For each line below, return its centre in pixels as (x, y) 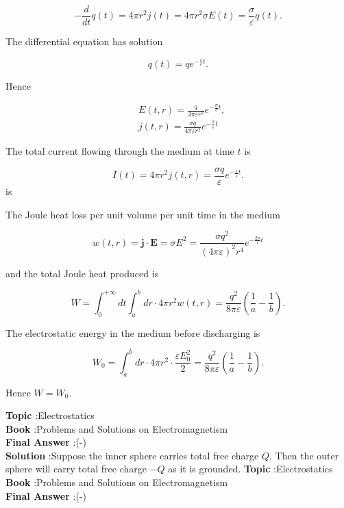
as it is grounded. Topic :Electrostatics (250, 469)
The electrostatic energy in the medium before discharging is (133, 332)
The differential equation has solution (84, 41)
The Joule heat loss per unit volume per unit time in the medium (143, 214)
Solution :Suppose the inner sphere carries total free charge (132, 455)
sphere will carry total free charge (76, 469)
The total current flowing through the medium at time (120, 151)
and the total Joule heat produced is (82, 273)
